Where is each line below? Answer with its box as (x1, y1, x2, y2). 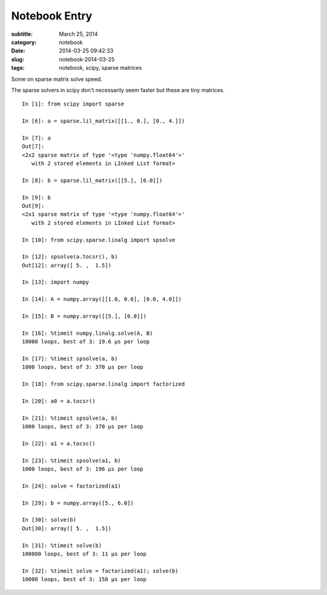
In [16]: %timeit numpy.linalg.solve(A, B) (22, 329, 153, 337)
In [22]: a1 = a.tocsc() (22, 440, 96, 447)
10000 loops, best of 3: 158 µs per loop (22, 576, 147, 583)
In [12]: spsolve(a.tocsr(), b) (22, 254, 118, 260)
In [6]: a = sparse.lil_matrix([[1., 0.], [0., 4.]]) (22, 118, 185, 124)
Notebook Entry (11, 9, 93, 22)
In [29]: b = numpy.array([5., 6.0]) (22, 499, 134, 506)
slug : (11, 55, 24, 63)
